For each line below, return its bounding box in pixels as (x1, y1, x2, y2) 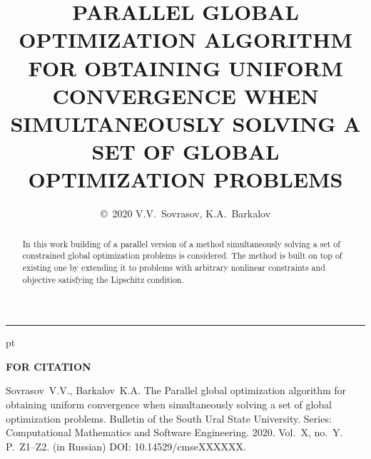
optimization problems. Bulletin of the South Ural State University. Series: (6, 411, 332, 426)
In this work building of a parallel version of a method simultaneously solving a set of (22, 237, 340, 249)
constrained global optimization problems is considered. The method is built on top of (22, 249, 342, 262)
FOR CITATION (6, 359, 91, 373)
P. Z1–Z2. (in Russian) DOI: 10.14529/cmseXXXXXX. (6, 438, 246, 453)
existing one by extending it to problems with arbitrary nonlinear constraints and (22, 261, 325, 273)
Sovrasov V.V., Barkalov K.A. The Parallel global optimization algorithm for (6, 383, 347, 398)
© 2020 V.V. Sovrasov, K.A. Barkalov (100, 206, 271, 221)
